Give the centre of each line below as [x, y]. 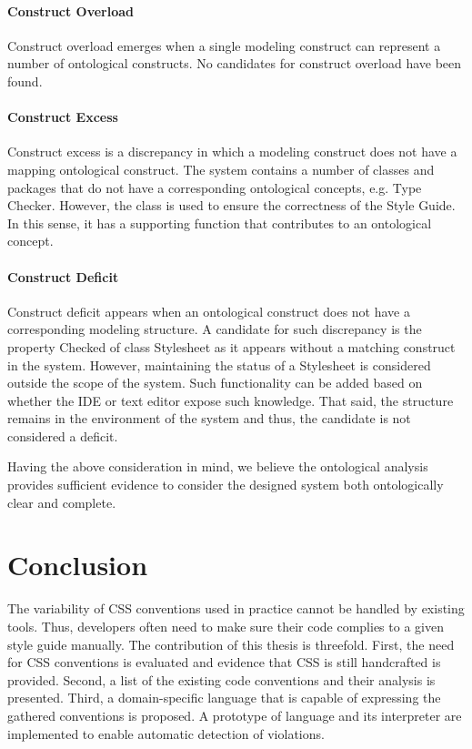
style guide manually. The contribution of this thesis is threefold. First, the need [231, 644]
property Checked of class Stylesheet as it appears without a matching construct [231, 346]
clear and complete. [62, 502]
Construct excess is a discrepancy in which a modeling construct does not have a [232, 152]
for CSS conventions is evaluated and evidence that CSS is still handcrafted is [224, 662]
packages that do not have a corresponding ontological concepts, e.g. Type [215, 187]
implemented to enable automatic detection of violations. [166, 733]
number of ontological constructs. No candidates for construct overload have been [235, 63]
